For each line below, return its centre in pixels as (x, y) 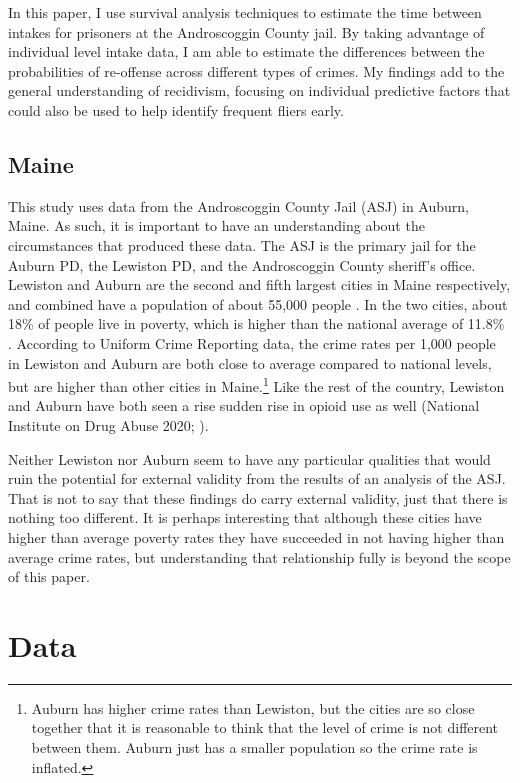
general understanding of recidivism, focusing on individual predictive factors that (259, 90)
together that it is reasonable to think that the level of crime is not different (265, 727)
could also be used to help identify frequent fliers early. (176, 109)
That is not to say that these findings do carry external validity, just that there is (258, 497)
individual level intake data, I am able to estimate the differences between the (246, 51)
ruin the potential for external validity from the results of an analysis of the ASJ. (257, 478)
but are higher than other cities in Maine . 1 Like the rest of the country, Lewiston (256, 384)
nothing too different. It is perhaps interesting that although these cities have (245, 517)
